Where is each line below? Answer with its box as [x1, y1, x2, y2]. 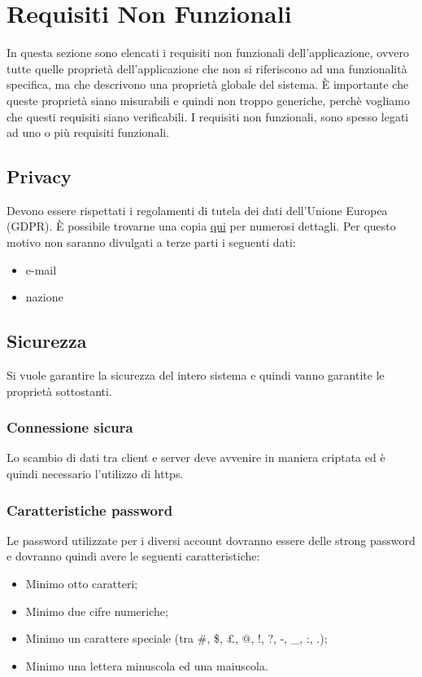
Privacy [7, 164, 72, 189]
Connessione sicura [7, 417, 133, 437]
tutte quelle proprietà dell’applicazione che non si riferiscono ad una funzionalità [7, 59, 407, 77]
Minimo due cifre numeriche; [25, 602, 168, 619]
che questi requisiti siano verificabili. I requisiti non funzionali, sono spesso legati [7, 108, 409, 125]
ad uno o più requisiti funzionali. [7, 124, 170, 141]
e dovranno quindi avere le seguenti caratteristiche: [7, 547, 260, 565]
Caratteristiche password [7, 499, 173, 520]
